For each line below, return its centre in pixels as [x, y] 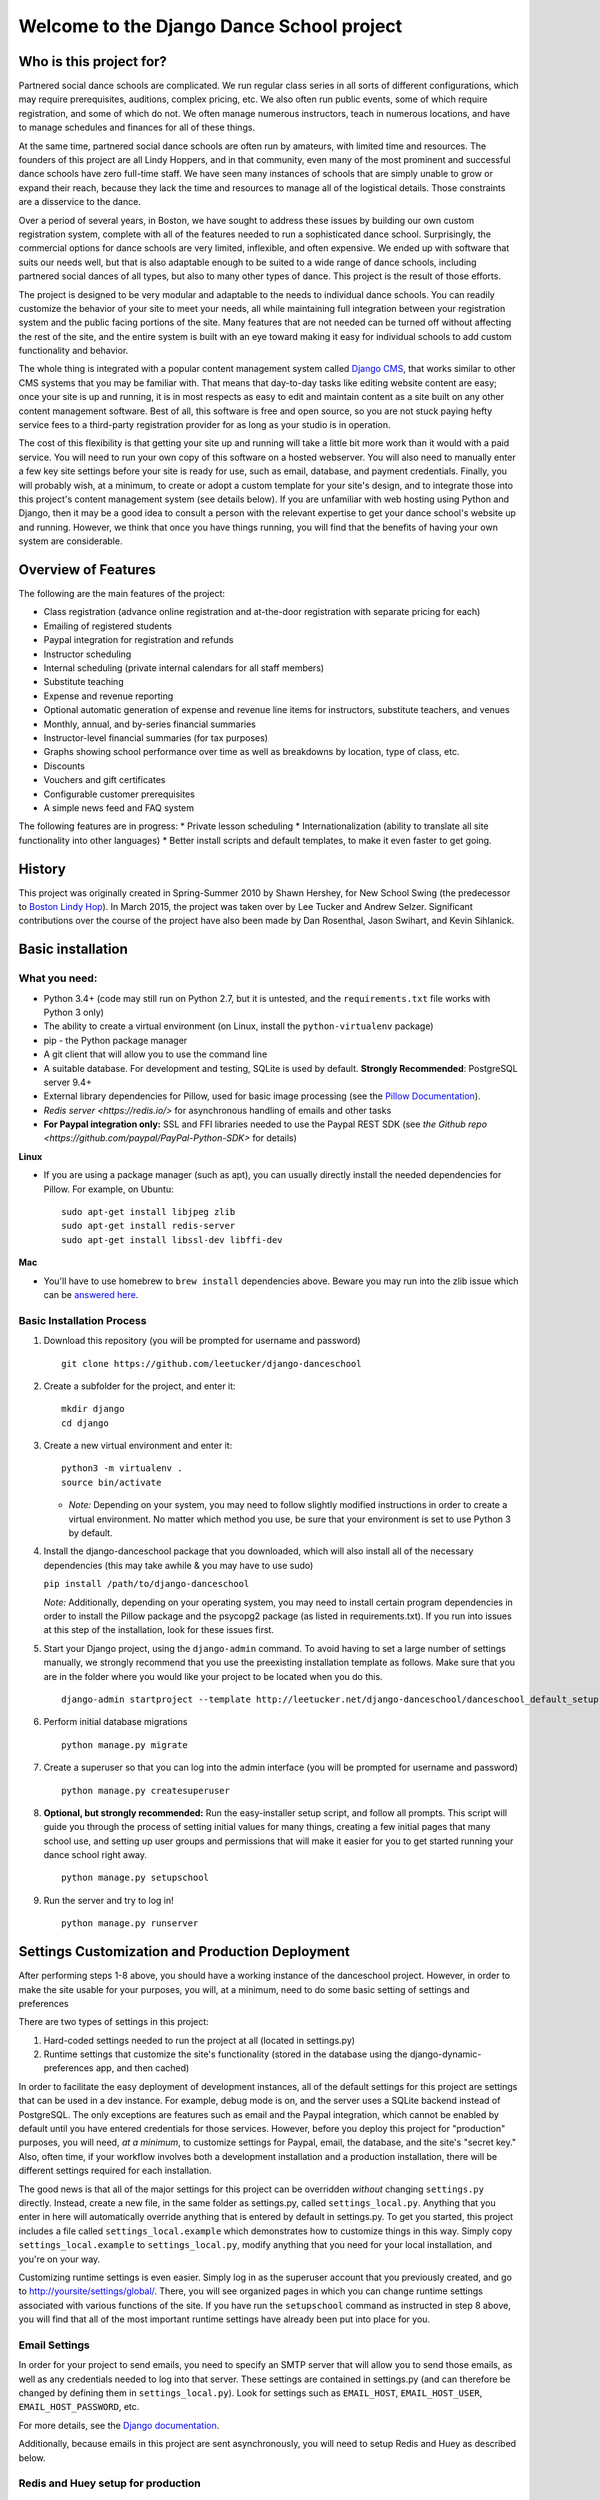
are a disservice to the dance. [80, 202]
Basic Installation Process [82, 1320]
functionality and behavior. [73, 351]
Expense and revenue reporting [108, 696]
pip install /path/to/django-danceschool [146, 1584]
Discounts [64, 766]
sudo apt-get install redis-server [148, 1226]
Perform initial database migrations [115, 1722]
